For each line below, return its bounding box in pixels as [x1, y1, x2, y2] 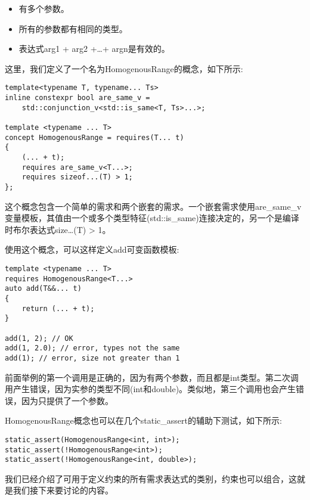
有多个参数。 [18, 2, 69, 14]
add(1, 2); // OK [5, 334, 73, 343]
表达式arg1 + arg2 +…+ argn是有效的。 [18, 42, 170, 55]
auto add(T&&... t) [5, 284, 82, 293]
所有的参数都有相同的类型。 [18, 22, 128, 35]
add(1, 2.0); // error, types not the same [5, 344, 180, 353]
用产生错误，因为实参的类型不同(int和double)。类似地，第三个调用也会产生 [5, 383, 296, 395]
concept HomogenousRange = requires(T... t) [5, 133, 184, 142]
